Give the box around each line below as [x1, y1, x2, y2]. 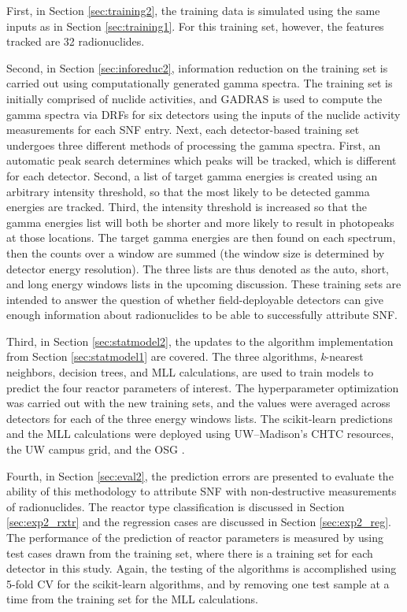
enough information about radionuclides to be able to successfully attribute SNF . [6, 306, 398, 323]
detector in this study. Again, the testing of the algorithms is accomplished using [6, 560, 397, 577]
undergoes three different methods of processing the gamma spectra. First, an [6, 136, 381, 153]
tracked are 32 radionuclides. [6, 33, 145, 50]
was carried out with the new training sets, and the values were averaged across [6, 395, 390, 411]
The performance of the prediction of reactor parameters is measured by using [6, 529, 383, 545]
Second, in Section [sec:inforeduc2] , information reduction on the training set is [6, 59, 388, 76]
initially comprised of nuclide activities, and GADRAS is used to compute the [6, 90, 383, 106]
